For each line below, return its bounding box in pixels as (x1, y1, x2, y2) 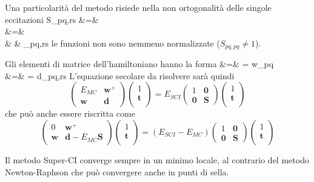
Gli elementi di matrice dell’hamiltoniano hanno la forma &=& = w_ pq (5, 57, 274, 70)
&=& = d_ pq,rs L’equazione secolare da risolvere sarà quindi (5, 69, 235, 82)
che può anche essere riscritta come (5, 107, 135, 120)
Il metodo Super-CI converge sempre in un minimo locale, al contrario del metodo (5, 154, 309, 166)
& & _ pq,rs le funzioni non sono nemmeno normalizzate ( (5, 36, 220, 49)
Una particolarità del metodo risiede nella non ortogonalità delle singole (5, 1, 272, 13)
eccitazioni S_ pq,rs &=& (5, 13, 99, 25)
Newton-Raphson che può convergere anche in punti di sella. (5, 165, 229, 178)
